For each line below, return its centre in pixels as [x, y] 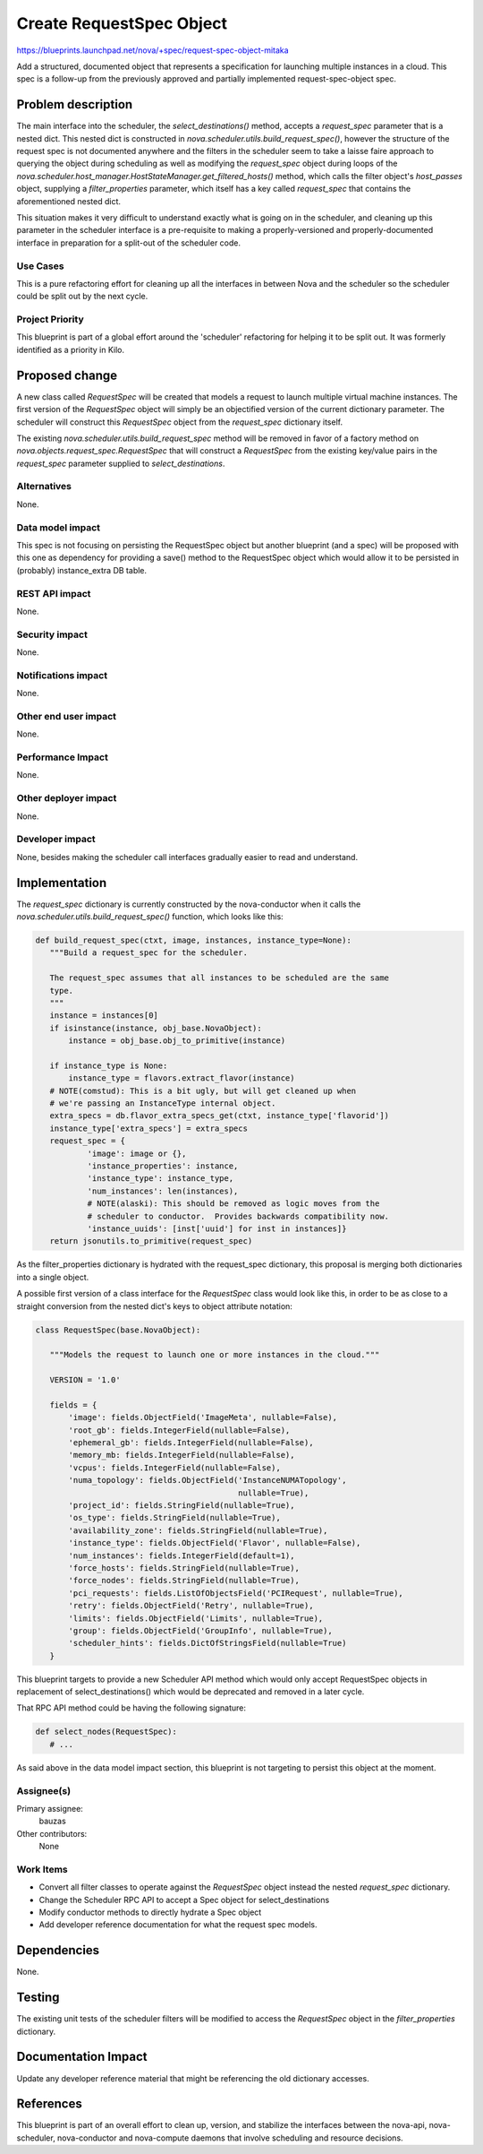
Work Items [42, 1869]
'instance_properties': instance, [163, 1166]
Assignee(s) [44, 1790]
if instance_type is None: [109, 1065]
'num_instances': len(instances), [163, 1191]
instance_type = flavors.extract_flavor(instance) [182, 1078]
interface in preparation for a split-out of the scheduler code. [129, 243]
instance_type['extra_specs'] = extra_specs [148, 1128]
